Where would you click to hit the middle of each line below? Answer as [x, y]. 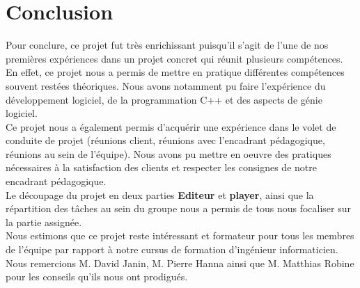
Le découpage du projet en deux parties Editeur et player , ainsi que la [160, 194]
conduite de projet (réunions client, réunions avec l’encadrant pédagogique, [165, 140]
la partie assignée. [44, 222]
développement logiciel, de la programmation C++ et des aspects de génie [164, 99]
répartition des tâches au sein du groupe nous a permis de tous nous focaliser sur [178, 208]
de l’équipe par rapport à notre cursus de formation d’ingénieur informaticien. [172, 249]
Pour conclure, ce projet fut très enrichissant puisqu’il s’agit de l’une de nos [167, 45]
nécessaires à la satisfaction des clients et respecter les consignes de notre [161, 167]
